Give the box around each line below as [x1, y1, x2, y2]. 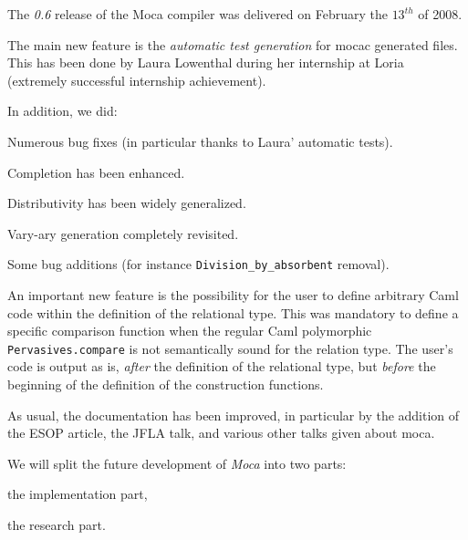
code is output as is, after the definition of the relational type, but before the [7, 357, 436, 376]
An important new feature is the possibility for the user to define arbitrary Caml [7, 286, 459, 304]
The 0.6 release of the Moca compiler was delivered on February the [7, 5, 388, 23]
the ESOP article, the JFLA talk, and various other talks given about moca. [7, 423, 435, 442]
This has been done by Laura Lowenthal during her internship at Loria [7, 53, 404, 72]
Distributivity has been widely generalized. [7, 193, 246, 213]
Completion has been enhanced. [7, 162, 185, 182]
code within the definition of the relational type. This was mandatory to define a [7, 303, 459, 322]
